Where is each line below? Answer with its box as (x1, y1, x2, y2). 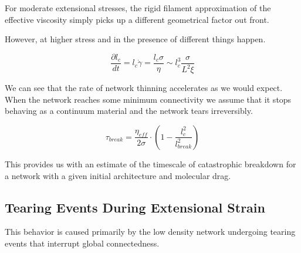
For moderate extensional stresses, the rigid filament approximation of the (5, 2, 271, 14)
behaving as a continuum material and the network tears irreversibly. (5, 104, 253, 117)
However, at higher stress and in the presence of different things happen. (5, 33, 266, 45)
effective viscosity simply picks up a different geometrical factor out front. (5, 13, 269, 25)
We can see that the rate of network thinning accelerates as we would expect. (5, 82, 283, 94)
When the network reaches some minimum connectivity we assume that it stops (5, 93, 292, 105)
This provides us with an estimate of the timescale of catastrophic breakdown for (5, 157, 296, 170)
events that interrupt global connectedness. (5, 237, 160, 249)
